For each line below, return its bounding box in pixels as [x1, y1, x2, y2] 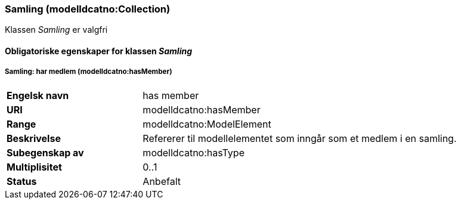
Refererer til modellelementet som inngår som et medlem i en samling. [143, 132, 457, 144]
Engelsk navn [7, 89, 69, 101]
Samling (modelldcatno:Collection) [5, 3, 171, 15]
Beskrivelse [7, 132, 61, 144]
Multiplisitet [7, 160, 62, 173]
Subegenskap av [7, 146, 84, 159]
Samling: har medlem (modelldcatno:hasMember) [5, 67, 172, 76]
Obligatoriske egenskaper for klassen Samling [5, 45, 193, 56]
